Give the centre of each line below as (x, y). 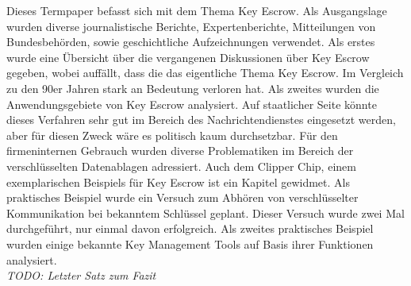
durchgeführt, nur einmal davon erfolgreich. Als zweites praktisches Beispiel (190, 228)
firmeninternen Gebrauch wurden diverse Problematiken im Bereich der (180, 151)
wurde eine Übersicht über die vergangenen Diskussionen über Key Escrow (188, 57)
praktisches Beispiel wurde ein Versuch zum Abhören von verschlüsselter (182, 197)
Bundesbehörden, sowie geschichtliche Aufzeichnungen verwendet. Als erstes (191, 42)
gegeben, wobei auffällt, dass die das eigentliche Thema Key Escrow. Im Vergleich (205, 73)
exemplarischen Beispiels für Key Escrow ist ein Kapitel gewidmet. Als (178, 182)
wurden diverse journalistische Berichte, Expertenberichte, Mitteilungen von (191, 26)
